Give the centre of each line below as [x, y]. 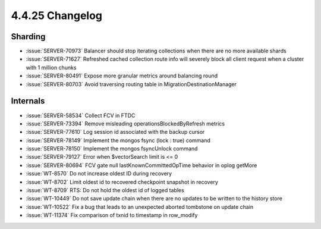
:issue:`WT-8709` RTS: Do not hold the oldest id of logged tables [105, 190]
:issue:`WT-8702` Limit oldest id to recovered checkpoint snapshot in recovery [122, 182]
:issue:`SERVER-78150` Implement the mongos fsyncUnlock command [112, 149]
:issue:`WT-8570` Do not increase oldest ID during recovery [99, 174]
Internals [28, 101]
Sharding [28, 37]
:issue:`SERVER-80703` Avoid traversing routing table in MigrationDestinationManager [131, 84]
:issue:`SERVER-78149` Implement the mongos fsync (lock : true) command [118, 140]
